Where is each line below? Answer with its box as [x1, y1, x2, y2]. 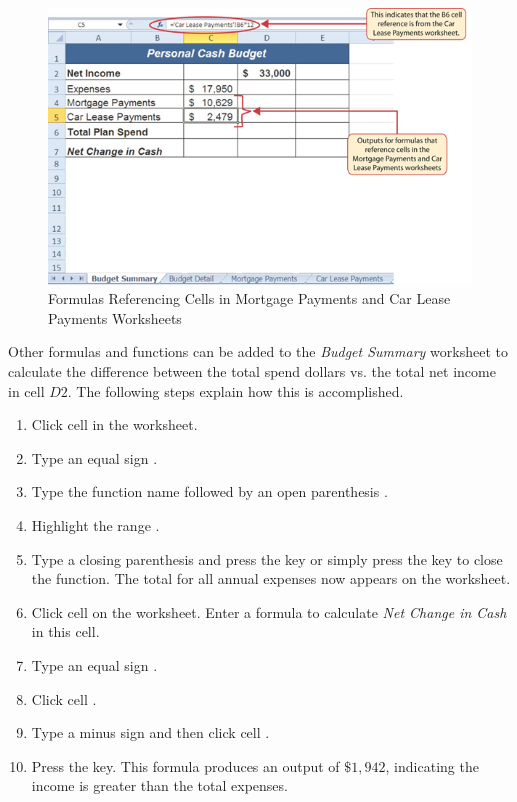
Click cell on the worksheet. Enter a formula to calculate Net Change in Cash [31, 601, 507, 622]
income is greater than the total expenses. [31, 775, 288, 796]
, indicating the [385, 755, 479, 776]
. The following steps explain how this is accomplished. [67, 380, 404, 401]
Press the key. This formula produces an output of [31, 755, 340, 776]
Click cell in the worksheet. [31, 414, 198, 435]
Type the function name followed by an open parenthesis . [31, 481, 388, 502]
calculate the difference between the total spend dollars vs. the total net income [8, 360, 496, 381]
